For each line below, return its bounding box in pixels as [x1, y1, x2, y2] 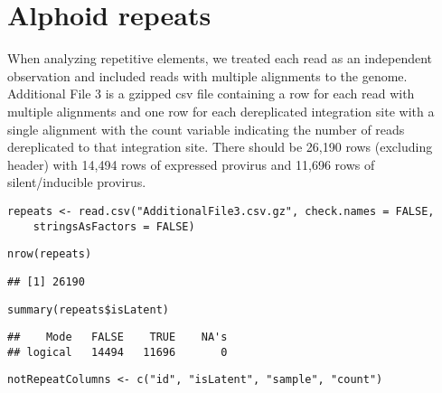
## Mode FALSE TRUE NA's [7, 331, 228, 344]
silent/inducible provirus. [7, 173, 146, 192]
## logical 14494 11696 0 [7, 345, 228, 359]
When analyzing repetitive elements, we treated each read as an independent [7, 49, 433, 68]
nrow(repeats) [7, 248, 92, 261]
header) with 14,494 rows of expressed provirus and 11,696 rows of [7, 154, 375, 173]
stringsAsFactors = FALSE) [33, 220, 195, 233]
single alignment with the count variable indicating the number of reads [7, 119, 405, 138]
